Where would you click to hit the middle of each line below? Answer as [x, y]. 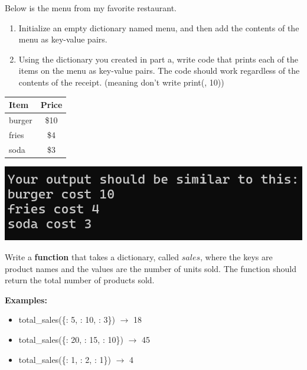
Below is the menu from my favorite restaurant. [91, 8]
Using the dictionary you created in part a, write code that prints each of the [159, 59]
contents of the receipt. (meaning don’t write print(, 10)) [121, 82]
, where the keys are [236, 256]
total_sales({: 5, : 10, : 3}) [67, 320]
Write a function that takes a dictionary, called [92, 256]
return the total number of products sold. [80, 280]
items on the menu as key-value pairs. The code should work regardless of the [159, 71]
